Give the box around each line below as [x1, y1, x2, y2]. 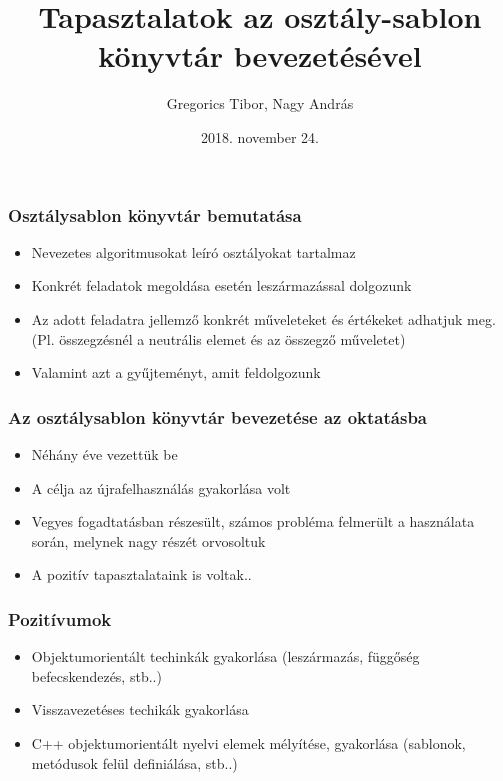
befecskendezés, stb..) [31, 665, 162, 686]
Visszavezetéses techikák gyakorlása [31, 699, 249, 720]
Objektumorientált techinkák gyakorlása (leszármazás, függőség [31, 646, 420, 667]
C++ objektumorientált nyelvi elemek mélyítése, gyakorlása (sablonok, [31, 732, 466, 753]
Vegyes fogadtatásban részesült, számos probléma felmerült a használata [31, 511, 475, 532]
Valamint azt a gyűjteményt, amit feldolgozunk [31, 362, 321, 383]
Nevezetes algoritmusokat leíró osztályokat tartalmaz [31, 241, 356, 262]
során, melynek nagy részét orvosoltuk [31, 530, 266, 551]
